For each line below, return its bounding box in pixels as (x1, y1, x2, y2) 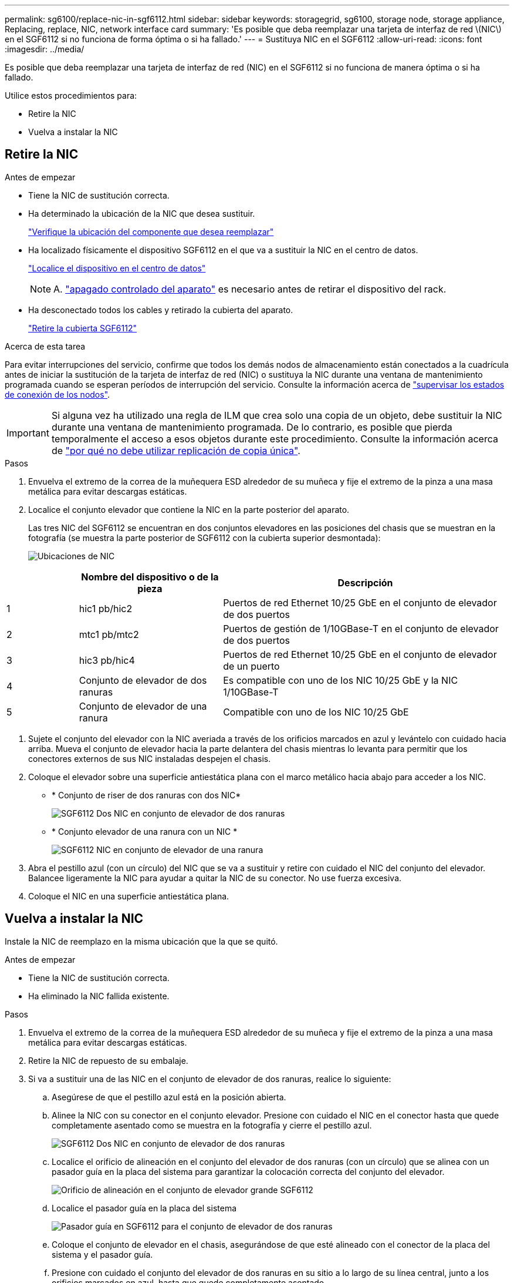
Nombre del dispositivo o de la (81, 570, 219, 583)
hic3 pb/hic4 (79, 654, 135, 666)
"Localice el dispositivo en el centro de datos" (28, 263, 206, 273)
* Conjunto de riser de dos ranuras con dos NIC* (52, 790, 241, 800)
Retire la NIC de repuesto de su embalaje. (28, 1055, 188, 1066)
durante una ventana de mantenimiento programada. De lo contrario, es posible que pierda (51, 421, 452, 433)
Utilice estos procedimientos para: (5, 90, 137, 100)
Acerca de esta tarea (5, 341, 86, 351)
